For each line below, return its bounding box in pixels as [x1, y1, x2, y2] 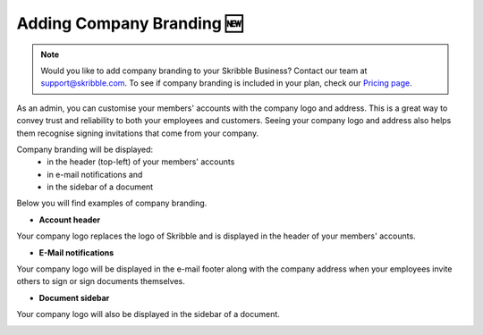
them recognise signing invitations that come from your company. [16, 128, 259, 138]
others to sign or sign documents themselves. [16, 276, 185, 287]
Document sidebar [38, 292, 110, 303]
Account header [38, 214, 101, 225]
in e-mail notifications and [47, 169, 143, 180]
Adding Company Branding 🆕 [16, 13, 243, 33]
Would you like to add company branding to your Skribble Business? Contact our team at [40, 65, 368, 76]
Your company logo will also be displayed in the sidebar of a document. [16, 309, 281, 320]
